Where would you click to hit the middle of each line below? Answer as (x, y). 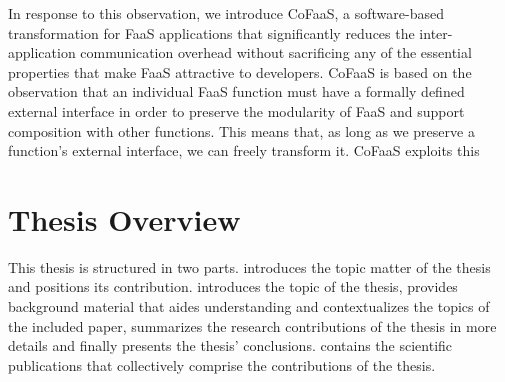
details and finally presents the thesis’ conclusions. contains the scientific (230, 345)
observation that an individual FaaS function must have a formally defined (236, 91)
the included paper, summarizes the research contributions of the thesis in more (252, 325)
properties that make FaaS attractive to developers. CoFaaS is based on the (240, 71)
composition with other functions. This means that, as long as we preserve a (241, 130)
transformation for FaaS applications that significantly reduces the (211, 32)
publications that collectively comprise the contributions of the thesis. (222, 364)
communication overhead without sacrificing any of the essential (276, 52)
